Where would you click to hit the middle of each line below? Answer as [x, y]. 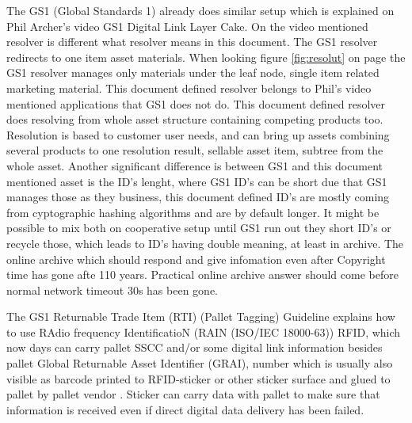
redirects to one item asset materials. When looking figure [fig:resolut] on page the [206, 57]
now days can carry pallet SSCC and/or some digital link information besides [195, 347]
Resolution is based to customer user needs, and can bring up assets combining [198, 134]
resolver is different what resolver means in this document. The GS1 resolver [192, 42]
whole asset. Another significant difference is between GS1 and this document [195, 165]
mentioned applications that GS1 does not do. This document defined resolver [196, 103]
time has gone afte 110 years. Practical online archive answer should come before [202, 274]
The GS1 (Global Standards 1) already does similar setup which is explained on [200, 10]
